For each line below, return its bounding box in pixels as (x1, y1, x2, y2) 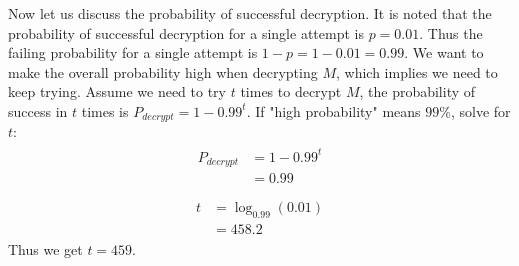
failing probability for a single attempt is (8, 42, 258, 63)
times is (81, 100, 129, 121)
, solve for (450, 100, 511, 121)
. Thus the (419, 22, 483, 43)
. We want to (404, 42, 484, 63)
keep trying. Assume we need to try (8, 81, 226, 102)
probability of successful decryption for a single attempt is (8, 22, 364, 43)
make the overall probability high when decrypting (8, 61, 318, 82)
